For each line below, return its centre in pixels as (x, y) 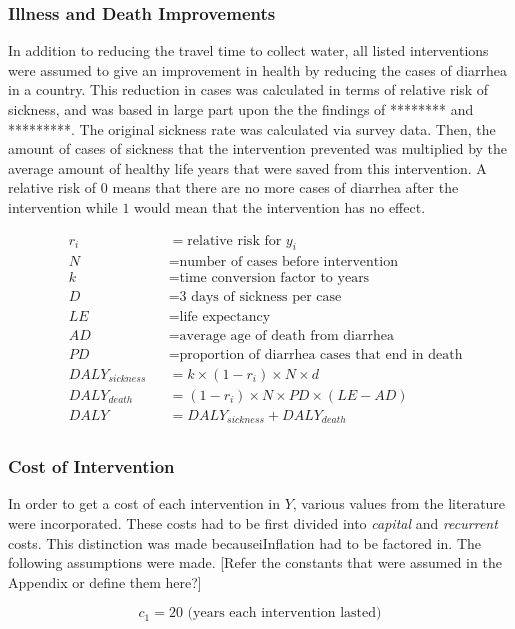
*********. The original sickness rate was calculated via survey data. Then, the (252, 128)
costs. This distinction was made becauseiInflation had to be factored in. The (244, 542)
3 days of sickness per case (260, 297)
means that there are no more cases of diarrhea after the (285, 187)
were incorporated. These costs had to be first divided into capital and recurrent (253, 522)
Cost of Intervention (91, 466)
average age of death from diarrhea (286, 335)
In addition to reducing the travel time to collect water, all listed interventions (248, 50)
